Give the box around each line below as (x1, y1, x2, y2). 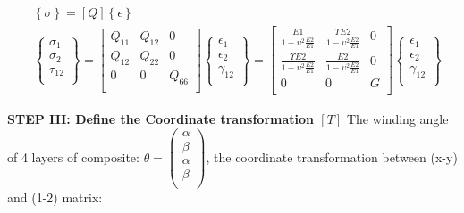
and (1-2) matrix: (7, 188, 103, 207)
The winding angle (346, 110, 449, 128)
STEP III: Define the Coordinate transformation (7, 110, 315, 128)
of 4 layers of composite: (7, 147, 139, 166)
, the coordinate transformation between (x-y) (206, 147, 458, 166)
